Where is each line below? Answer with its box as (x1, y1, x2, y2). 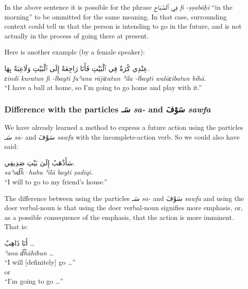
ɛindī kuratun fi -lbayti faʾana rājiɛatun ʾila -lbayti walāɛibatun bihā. (4, 72, 207, 83)
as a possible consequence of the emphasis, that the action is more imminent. (4, 212, 234, 222)
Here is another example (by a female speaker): (4, 47, 145, 57)
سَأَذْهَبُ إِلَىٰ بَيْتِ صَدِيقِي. (4, 157, 75, 167)
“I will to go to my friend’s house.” (4, 176, 107, 186)
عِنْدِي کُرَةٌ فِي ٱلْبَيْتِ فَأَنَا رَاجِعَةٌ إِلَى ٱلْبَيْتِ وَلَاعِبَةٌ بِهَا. (4, 63, 150, 73)
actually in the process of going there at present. (4, 30, 149, 40)
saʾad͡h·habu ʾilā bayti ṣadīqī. (4, 167, 93, 177)
